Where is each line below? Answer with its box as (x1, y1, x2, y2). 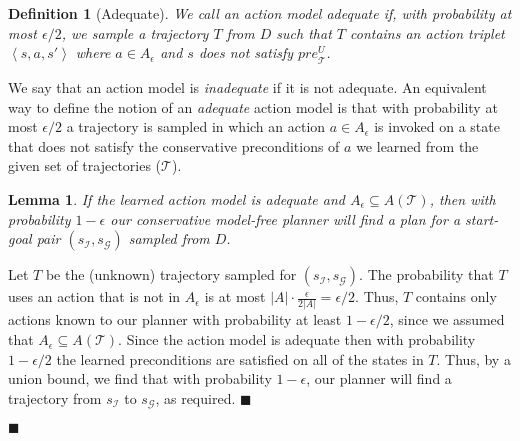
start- (465, 208, 499, 229)
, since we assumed (389, 309, 505, 330)
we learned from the (356, 135, 479, 156)
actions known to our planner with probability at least (8, 309, 342, 330)
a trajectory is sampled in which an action (66, 116, 326, 137)
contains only (415, 286, 497, 307)
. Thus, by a (436, 348, 511, 369)
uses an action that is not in (8, 286, 181, 307)
